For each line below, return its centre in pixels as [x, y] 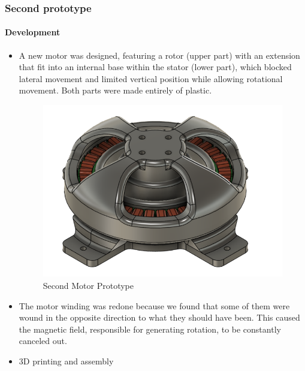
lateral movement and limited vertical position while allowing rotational [151, 78]
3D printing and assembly [66, 361]
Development [33, 32]
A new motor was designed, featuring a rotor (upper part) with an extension [159, 55]
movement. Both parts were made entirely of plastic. [115, 90]
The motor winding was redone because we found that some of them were [154, 305]
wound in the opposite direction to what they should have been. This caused [159, 317]
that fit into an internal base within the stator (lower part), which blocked [155, 67]
